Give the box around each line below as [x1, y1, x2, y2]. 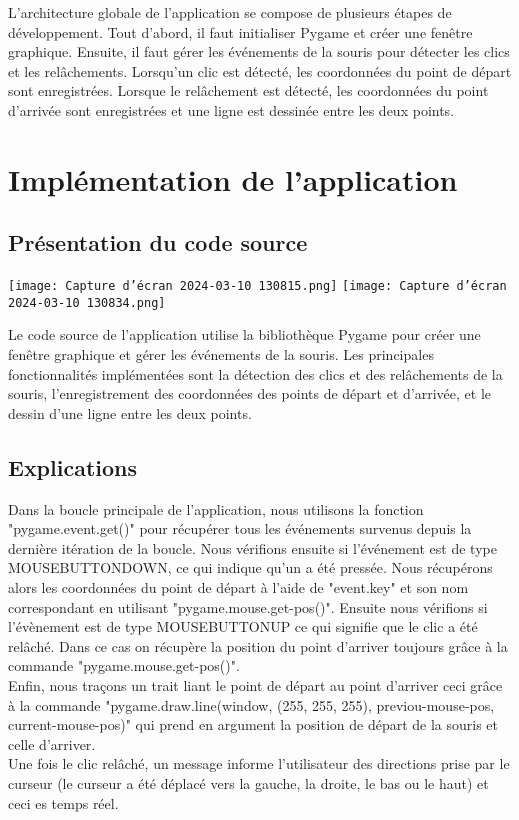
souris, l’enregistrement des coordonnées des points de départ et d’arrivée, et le [8, 383, 491, 404]
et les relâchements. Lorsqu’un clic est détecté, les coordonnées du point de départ [8, 60, 512, 81]
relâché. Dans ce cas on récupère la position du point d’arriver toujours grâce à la [8, 635, 508, 656]
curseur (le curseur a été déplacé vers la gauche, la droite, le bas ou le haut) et [8, 772, 489, 793]
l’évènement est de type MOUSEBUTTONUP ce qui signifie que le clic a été [8, 616, 478, 637]
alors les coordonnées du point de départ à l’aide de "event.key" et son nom [8, 577, 469, 597]
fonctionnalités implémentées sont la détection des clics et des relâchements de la [8, 363, 503, 384]
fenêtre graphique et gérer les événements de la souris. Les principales [8, 344, 434, 365]
